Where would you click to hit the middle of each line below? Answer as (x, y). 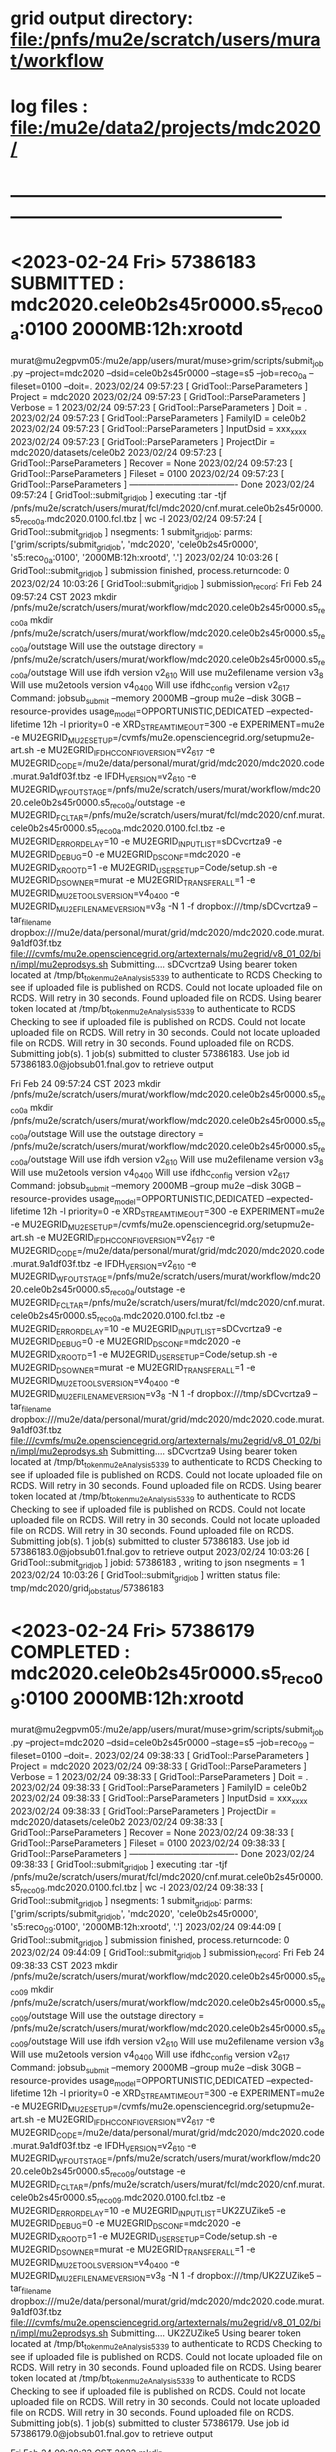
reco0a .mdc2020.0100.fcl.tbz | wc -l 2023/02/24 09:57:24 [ (141, 519)
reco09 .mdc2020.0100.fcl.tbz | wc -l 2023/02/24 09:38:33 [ (141, 1889)
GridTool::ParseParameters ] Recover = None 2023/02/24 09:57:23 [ (151, 463)
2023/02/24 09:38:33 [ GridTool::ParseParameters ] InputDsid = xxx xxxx (159, 1799)
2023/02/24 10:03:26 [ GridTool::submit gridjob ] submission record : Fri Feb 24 (166, 584)
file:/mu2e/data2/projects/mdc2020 (166, 128)
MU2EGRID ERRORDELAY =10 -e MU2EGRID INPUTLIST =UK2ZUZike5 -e (148, 2211)
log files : (49, 106)
